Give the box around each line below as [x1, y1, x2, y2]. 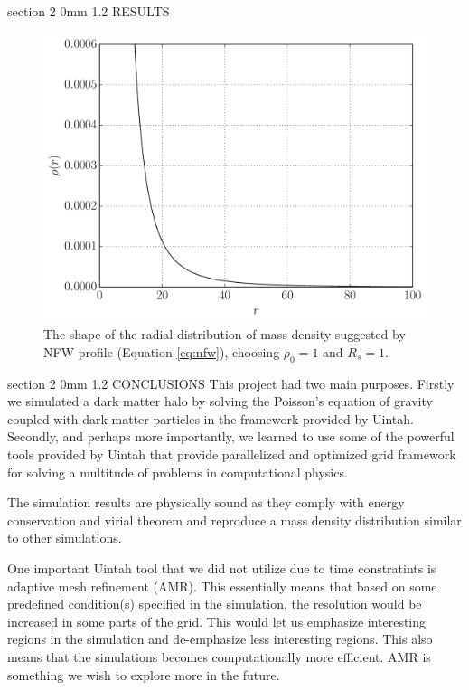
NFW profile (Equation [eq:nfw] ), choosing [43, 342, 280, 361]
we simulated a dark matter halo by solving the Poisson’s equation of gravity [7, 392, 433, 411]
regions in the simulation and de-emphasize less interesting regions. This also [7, 629, 433, 648]
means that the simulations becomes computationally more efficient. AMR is [7, 647, 431, 666]
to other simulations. [7, 528, 122, 547]
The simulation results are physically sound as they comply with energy [7, 493, 405, 512]
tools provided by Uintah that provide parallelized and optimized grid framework [7, 445, 456, 464]
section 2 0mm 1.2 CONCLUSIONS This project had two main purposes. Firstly [7, 373, 455, 392]
